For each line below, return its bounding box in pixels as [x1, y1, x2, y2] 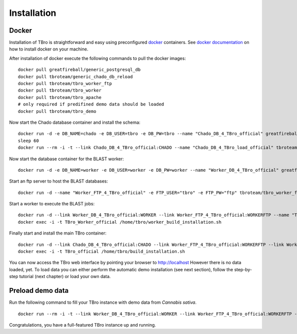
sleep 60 [18, 138, 39, 143]
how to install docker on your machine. [9, 46, 89, 52]
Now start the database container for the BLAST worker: [9, 156, 124, 162]
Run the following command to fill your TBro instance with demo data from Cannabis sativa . [9, 299, 197, 305]
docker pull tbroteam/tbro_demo [18, 108, 97, 114]
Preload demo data [9, 286, 69, 295]
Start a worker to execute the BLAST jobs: [9, 201, 95, 207]
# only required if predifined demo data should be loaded [18, 101, 164, 107]
